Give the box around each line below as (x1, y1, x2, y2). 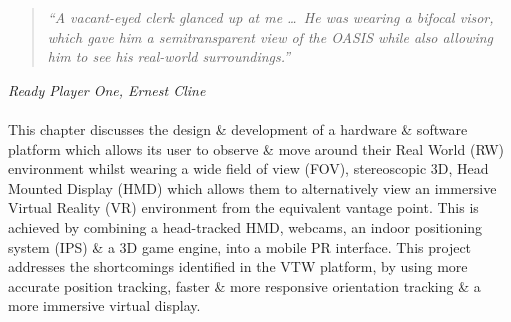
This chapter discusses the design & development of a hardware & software (8, 118, 468, 139)
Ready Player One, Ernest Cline (8, 79, 206, 100)
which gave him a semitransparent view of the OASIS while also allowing (47, 26, 493, 47)
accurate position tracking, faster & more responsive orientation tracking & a (8, 275, 481, 296)
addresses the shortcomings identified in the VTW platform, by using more (8, 256, 468, 277)
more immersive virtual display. (8, 295, 201, 316)
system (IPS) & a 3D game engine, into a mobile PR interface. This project (8, 236, 472, 257)
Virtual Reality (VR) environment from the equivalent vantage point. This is (8, 197, 479, 218)
